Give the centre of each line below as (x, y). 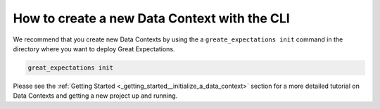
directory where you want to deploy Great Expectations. (94, 49)
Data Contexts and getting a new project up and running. (95, 96)
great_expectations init (71, 68)
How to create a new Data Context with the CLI (151, 18)
